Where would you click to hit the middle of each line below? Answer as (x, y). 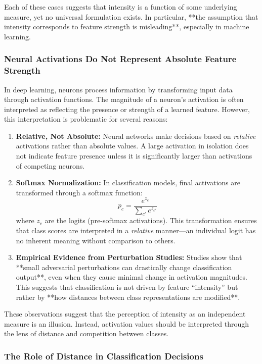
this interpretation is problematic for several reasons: (86, 119)
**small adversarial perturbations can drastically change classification (124, 267)
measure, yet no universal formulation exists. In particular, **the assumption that (131, 16)
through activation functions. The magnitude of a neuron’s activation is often (124, 99)
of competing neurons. (50, 165)
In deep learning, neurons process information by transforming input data (118, 89)
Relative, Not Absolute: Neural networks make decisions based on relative (136, 136)
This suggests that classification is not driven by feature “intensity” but (127, 287)
